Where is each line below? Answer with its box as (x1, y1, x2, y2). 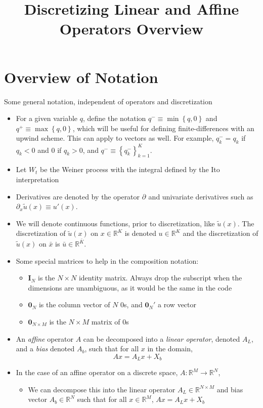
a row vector (158, 299, 197, 310)
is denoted (124, 228, 156, 238)
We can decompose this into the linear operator (28, 384, 176, 394)
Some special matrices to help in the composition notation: (16, 255, 199, 266)
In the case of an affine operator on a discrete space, (16, 367, 178, 378)
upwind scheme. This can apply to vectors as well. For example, (16, 133, 214, 143)
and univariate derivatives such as (148, 191, 253, 201)
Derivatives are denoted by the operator (16, 191, 140, 201)
